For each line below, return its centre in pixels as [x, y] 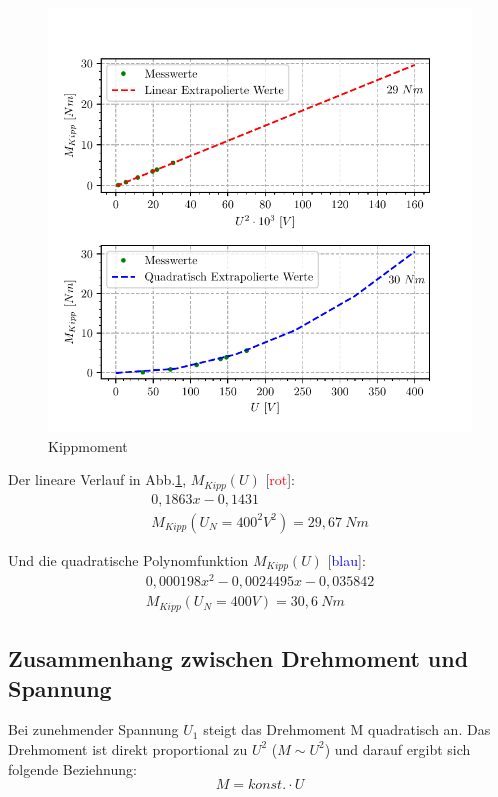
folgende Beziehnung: [72, 768]
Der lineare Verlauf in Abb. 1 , [97, 479]
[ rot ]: [280, 479]
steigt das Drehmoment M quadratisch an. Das [347, 729]
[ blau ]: [346, 559]
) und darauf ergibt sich [397, 748]
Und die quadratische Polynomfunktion [128, 559]
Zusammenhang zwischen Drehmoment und [238, 658]
